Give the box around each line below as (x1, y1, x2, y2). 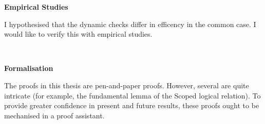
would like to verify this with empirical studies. (4, 29, 153, 39)
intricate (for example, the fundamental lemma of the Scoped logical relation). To (4, 90, 261, 101)
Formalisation (4, 63, 53, 73)
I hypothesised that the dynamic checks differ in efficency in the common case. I (4, 18, 256, 29)
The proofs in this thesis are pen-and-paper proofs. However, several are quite (4, 80, 249, 90)
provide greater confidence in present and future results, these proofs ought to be (4, 100, 259, 111)
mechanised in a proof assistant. (4, 110, 105, 120)
